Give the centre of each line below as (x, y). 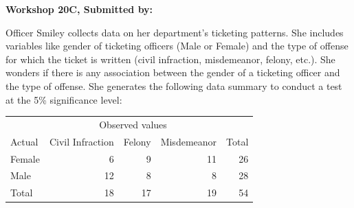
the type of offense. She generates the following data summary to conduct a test (174, 85)
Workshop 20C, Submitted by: (79, 9)
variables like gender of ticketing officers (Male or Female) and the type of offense (177, 46)
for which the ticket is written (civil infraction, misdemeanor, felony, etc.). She (170, 59)
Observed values (133, 124)
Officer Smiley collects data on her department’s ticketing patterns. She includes (175, 32)
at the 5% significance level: (64, 99)
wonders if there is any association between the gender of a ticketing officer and (173, 72)
